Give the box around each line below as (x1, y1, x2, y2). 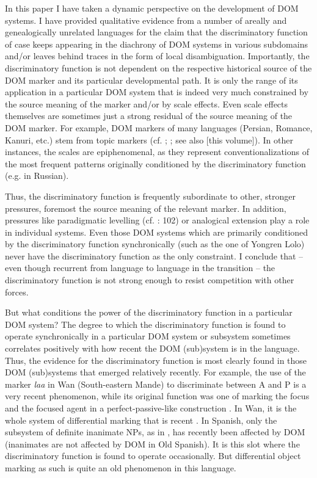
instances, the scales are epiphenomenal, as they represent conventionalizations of (5, 145, 310, 158)
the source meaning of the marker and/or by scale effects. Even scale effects (5, 97, 288, 110)
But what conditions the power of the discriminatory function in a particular (5, 306, 293, 319)
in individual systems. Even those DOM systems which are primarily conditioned (5, 225, 308, 238)
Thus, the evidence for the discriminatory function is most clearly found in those (5, 353, 307, 366)
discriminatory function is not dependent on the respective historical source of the (5, 61, 312, 74)
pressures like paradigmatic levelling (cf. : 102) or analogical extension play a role (5, 214, 310, 226)
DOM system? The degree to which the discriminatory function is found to (5, 317, 286, 330)
